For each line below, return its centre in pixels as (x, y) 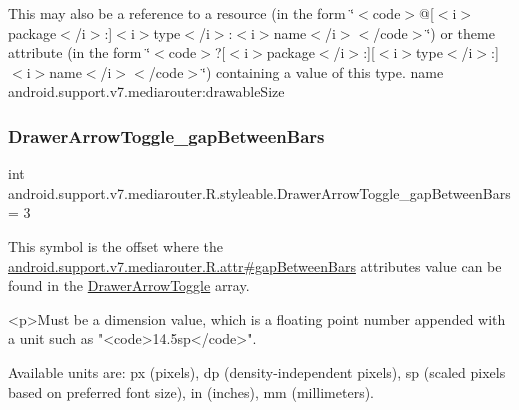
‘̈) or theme (460, 32)
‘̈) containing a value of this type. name (323, 71)
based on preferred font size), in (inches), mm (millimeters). (191, 391)
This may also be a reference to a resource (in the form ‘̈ (181, 13)
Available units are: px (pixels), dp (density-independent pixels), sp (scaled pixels (257, 371)
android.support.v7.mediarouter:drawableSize (146, 91)
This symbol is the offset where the (115, 245)
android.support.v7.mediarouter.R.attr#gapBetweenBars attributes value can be (255, 265)
